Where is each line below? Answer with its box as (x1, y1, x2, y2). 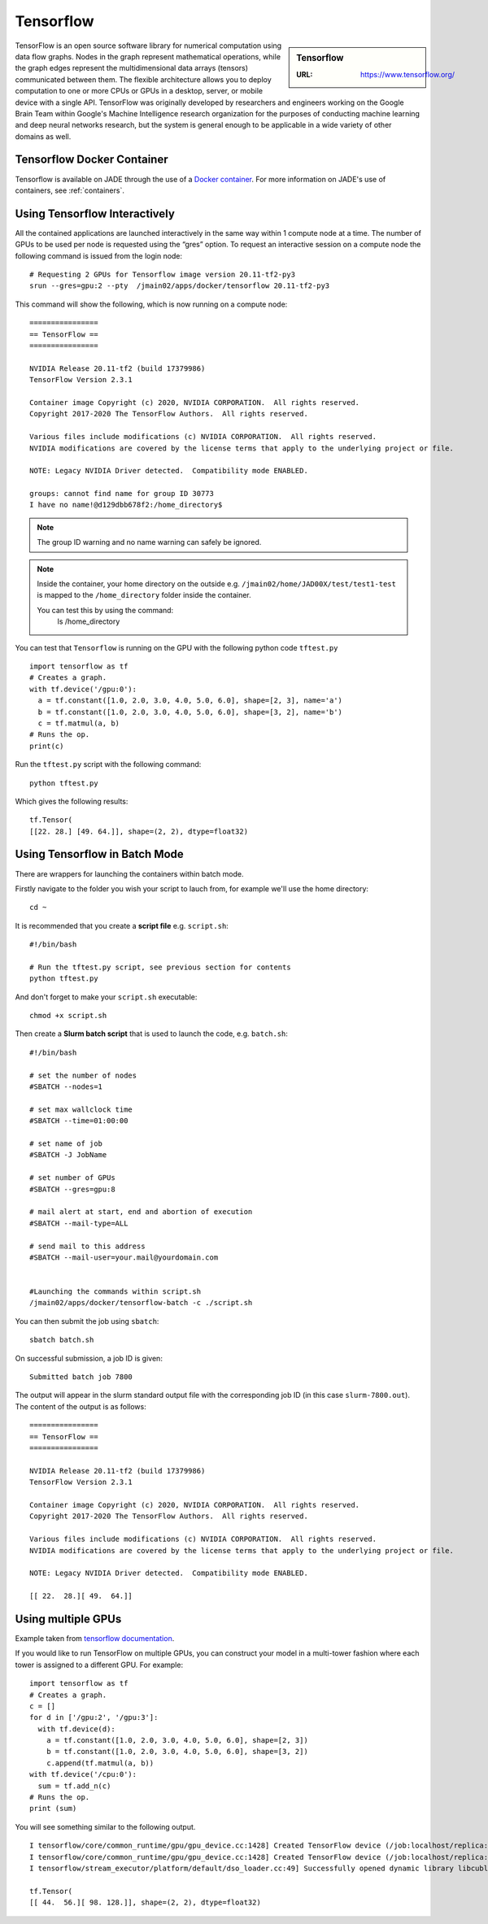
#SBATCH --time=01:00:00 (29, 1117, 129, 1125)
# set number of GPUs (29, 1173, 115, 1182)
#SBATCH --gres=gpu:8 (29, 1184, 115, 1194)
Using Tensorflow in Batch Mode (15, 847, 185, 861)
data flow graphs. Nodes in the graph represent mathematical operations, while (15, 51, 281, 61)
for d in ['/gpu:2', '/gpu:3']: (29, 1713, 159, 1722)
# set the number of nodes (29, 1070, 137, 1080)
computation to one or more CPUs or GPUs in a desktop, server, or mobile (15, 86, 264, 96)
